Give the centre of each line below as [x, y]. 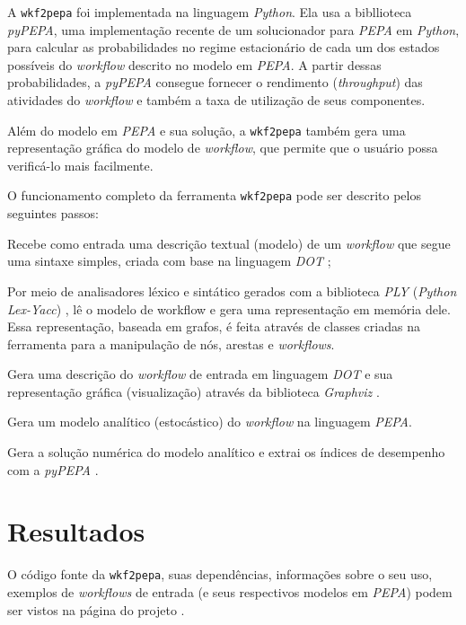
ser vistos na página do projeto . [96, 609]
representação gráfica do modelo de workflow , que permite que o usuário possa [223, 148]
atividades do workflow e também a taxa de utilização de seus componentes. [216, 100]
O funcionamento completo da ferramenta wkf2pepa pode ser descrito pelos [214, 195]
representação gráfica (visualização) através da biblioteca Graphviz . [193, 391]
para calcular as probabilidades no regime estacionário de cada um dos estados [224, 47]
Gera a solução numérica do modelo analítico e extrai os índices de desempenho [226, 452]
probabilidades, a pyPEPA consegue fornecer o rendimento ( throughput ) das [215, 82]
